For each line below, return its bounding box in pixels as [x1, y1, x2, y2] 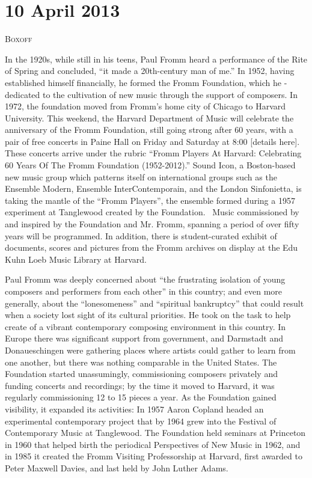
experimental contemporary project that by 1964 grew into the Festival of [5, 414, 277, 427]
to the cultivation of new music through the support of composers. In [42, 88, 298, 100]
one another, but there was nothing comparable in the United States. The [5, 355, 277, 368]
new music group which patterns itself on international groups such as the [5, 170, 277, 183]
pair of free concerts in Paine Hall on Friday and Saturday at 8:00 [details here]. [5, 135, 300, 147]
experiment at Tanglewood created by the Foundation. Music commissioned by [5, 206, 299, 218]
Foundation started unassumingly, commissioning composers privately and [5, 367, 278, 380]
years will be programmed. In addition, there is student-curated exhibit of [5, 229, 277, 242]
